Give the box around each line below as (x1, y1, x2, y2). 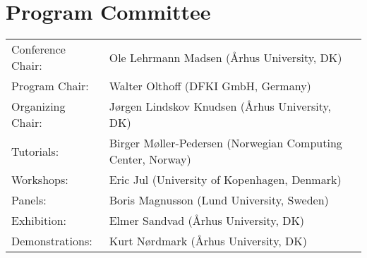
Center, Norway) (109, 151, 191, 168)
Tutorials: (11, 142, 59, 159)
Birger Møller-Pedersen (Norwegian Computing (109, 135, 342, 152)
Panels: (11, 192, 47, 209)
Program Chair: (11, 78, 89, 94)
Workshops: (11, 171, 68, 188)
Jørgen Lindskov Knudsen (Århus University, (109, 98, 332, 115)
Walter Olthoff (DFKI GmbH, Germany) (109, 78, 311, 94)
